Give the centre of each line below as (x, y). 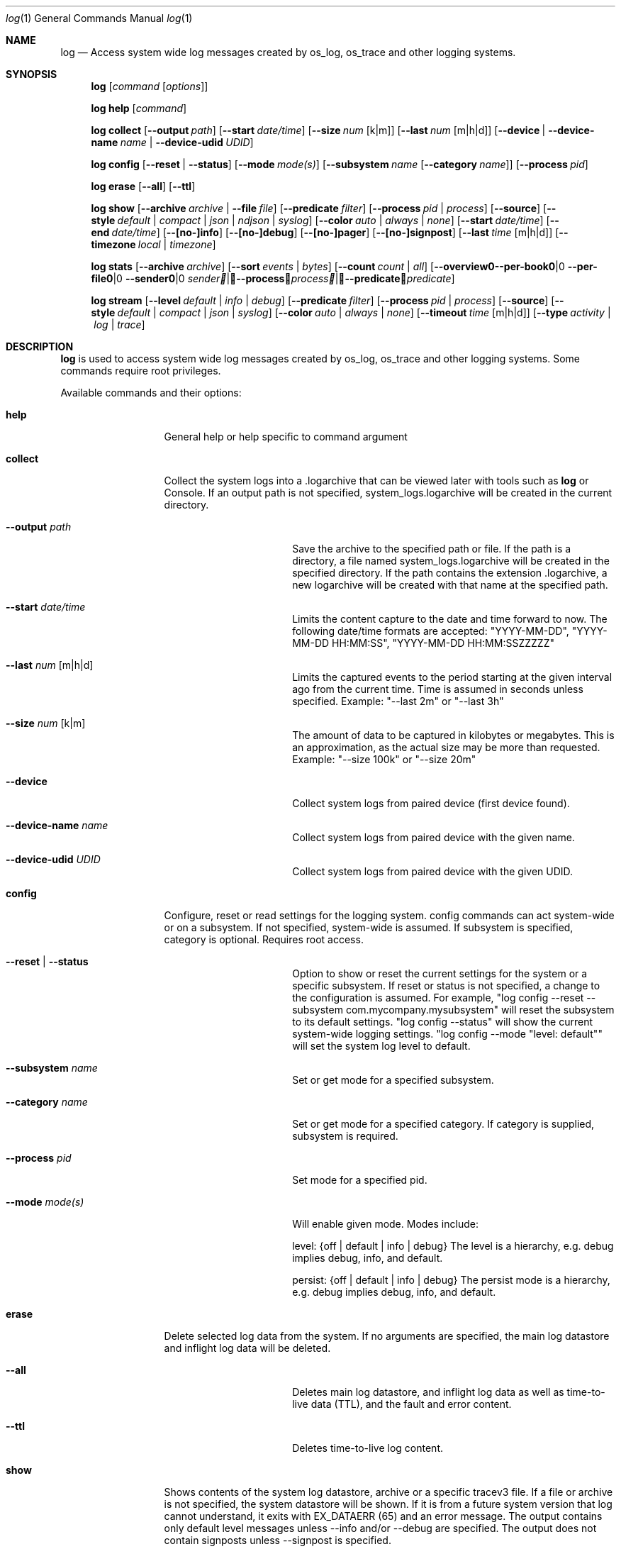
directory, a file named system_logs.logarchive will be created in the (451, 561)
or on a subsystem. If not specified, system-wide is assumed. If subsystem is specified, (369, 927)
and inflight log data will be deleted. (247, 1348)
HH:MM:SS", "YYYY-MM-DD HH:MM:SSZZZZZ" (443, 643)
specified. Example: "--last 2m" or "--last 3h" (398, 701)
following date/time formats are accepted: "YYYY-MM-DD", (431, 631)
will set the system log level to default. (381, 1046)
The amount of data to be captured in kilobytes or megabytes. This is (453, 735)
